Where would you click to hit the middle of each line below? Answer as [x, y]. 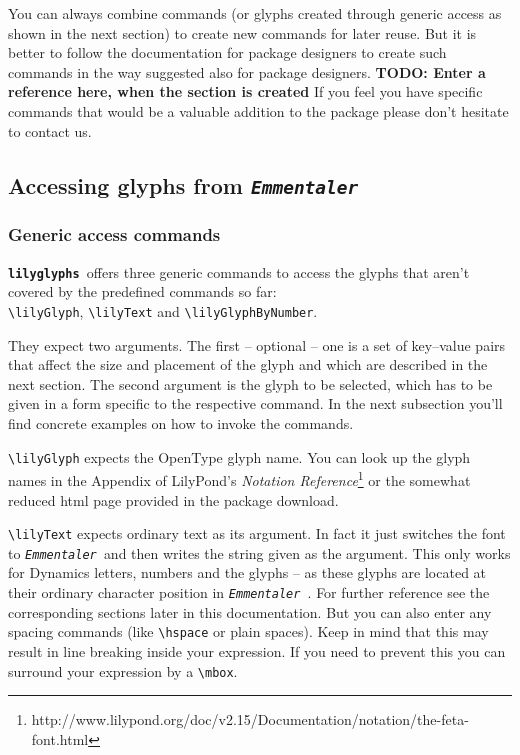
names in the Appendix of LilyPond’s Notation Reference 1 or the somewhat [239, 478]
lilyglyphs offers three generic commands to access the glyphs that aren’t [239, 271]
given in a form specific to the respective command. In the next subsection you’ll [255, 403]
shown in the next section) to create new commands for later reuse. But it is [242, 32]
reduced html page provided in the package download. [173, 499]
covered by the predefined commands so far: [142, 291]
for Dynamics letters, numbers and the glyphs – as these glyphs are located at [247, 572]
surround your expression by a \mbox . [123, 670]
